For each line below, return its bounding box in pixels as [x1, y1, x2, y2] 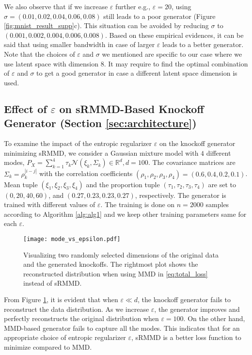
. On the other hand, [183, 313, 245, 323]
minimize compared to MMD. [4, 341, 92, 352]
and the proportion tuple [86, 179, 160, 189]
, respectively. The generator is [135, 190, 226, 200]
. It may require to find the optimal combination [104, 58, 248, 68]
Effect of [4, 101, 47, 116]
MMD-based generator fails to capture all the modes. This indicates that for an [4, 323, 240, 333]
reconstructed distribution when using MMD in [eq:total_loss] [23, 268, 208, 278]
